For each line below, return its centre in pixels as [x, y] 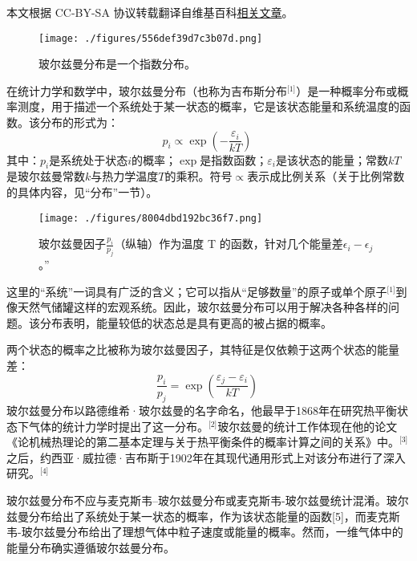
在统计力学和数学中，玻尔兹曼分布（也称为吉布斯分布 [147, 90]
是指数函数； [234, 159]
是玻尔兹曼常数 [46, 176]
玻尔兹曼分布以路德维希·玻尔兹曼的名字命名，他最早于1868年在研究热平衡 [202, 410]
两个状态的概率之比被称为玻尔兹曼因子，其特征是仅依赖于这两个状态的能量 [203, 350]
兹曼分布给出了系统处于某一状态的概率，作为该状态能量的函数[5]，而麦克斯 [203, 516]
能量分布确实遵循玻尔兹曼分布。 [91, 547]
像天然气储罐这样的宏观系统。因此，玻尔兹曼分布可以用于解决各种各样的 [197, 307]
